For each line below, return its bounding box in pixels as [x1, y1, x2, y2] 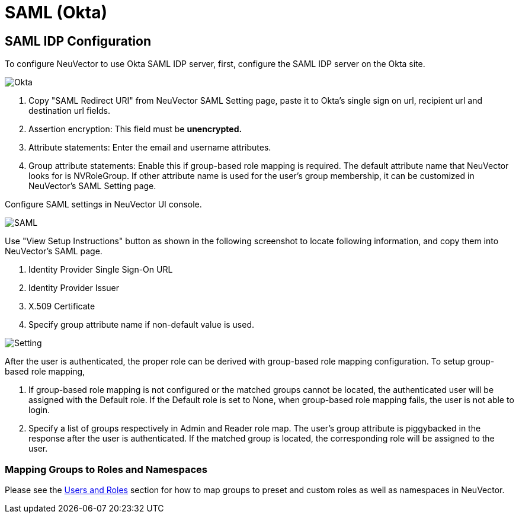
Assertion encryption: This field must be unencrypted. [28, 124, 242, 135]
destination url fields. [28, 105, 111, 116]
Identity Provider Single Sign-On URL [28, 264, 173, 275]
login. [28, 405, 50, 415]
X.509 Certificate [28, 301, 95, 312]
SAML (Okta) [5, 2, 107, 23]
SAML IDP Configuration [5, 33, 152, 49]
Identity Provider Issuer [28, 283, 119, 293]
